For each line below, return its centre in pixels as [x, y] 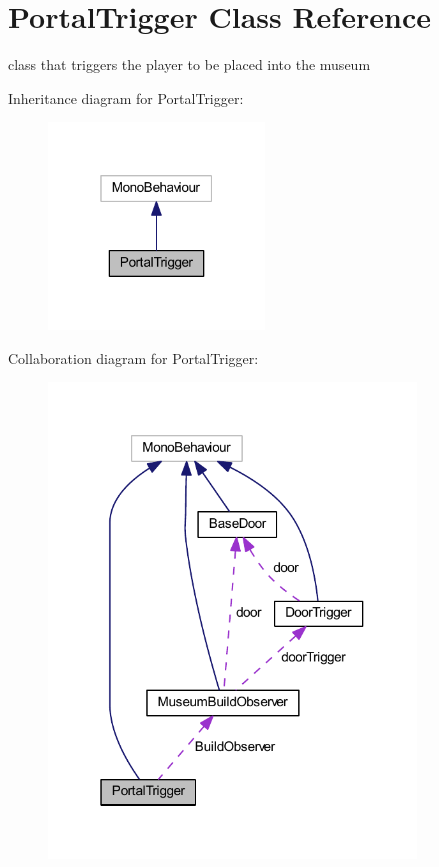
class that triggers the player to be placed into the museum [189, 64]
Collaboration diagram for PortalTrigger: [133, 357]
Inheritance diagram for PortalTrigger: [126, 97]
